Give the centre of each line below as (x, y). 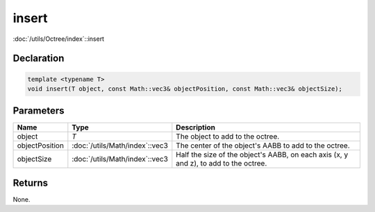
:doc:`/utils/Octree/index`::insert (58, 39)
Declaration (39, 59)
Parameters (39, 111)
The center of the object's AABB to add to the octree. (263, 145)
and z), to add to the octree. (222, 164)
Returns (31, 183)
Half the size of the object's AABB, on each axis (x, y (262, 154)
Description (195, 127)
